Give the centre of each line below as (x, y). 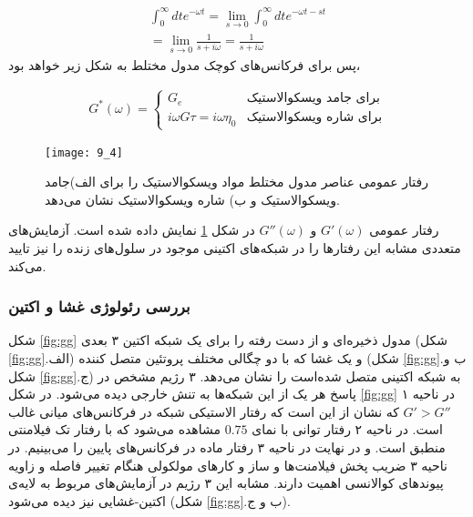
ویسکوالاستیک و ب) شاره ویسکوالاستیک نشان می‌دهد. (192, 199)
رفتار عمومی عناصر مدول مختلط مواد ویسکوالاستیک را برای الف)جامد (236, 182)
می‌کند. (27, 265)
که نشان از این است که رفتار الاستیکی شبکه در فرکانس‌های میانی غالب (204, 411)
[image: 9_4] (84, 152)
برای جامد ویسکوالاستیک (313, 99)
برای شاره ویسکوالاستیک (314, 118)
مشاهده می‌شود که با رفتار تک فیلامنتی (115, 429)
